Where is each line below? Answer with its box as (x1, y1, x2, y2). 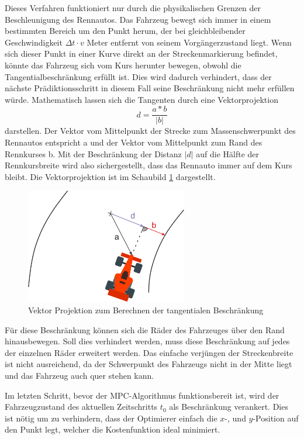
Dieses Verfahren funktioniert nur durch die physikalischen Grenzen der (5, 2, 261, 13)
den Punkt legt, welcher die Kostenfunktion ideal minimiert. (5, 423, 220, 435)
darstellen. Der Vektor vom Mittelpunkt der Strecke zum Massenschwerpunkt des (5, 125, 296, 137)
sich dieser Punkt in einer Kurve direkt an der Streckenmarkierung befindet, (5, 47, 278, 60)
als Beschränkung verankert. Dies (169, 400, 288, 413)
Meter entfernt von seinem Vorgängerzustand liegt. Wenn (87, 36, 292, 48)
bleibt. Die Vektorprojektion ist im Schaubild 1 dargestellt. (5, 170, 216, 182)
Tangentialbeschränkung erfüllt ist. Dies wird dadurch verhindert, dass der (5, 70, 272, 82)
